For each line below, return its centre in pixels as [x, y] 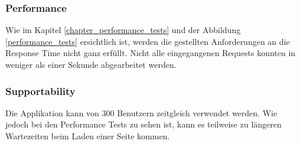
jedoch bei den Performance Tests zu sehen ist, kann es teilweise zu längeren [144, 124]
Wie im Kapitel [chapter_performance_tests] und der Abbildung [123, 30]
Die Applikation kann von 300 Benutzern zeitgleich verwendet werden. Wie [141, 112]
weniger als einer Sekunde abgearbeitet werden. [91, 64]
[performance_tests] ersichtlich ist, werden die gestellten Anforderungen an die [148, 41]
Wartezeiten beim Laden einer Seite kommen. [88, 136]
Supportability [40, 91]
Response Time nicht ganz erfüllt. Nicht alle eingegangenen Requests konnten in [151, 53]
